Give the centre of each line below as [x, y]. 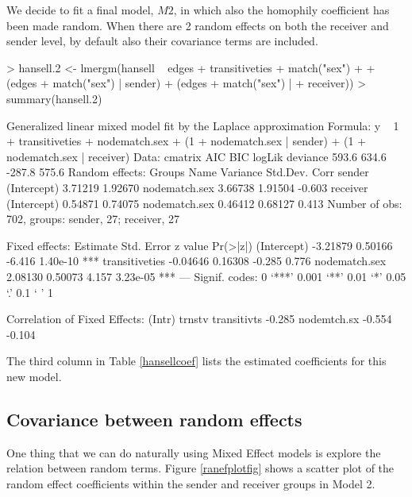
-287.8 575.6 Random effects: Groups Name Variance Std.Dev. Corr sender [188, 172]
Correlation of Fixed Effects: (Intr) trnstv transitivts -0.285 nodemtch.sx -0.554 [199, 319]
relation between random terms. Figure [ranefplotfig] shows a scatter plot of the [200, 468]
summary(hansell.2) [54, 98]
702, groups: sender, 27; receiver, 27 [93, 219]
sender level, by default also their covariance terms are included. [162, 41]
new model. [34, 376]
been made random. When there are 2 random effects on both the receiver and [198, 25]
